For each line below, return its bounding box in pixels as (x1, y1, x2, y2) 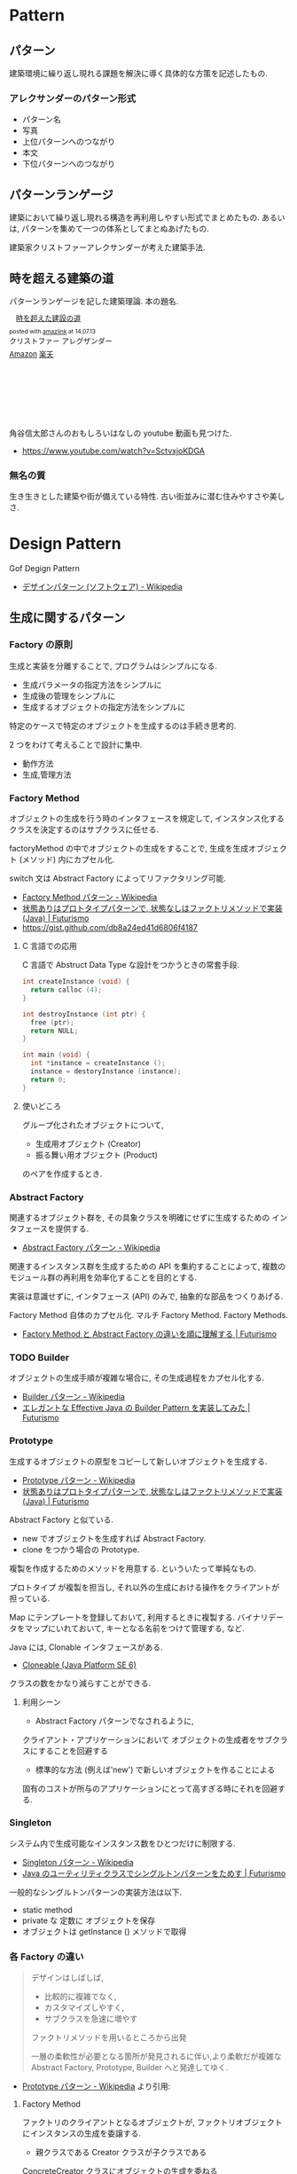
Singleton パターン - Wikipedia (21, 1856, 135, 1867)
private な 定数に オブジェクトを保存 (21, 1915, 156, 1926)
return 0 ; (30, 1075, 66, 1084)
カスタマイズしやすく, (43, 2002, 125, 2013)
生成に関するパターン (9, 609, 126, 625)
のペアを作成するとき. (21, 1168, 103, 1179)
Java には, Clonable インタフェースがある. (9, 1642, 163, 1652)
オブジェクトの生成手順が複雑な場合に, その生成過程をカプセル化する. (9, 1372, 265, 1384)
